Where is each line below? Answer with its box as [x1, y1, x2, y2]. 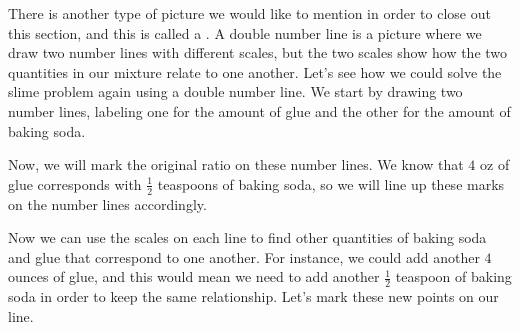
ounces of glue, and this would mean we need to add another [8, 266, 380, 287]
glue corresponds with [8, 173, 142, 194]
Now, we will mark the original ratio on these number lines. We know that [8, 154, 464, 175]
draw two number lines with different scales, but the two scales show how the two [8, 42, 508, 63]
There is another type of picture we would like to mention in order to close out [8, 3, 491, 23]
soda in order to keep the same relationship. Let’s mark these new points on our [8, 286, 499, 307]
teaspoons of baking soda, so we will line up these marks [157, 173, 505, 194]
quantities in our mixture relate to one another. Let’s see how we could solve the [8, 61, 502, 82]
